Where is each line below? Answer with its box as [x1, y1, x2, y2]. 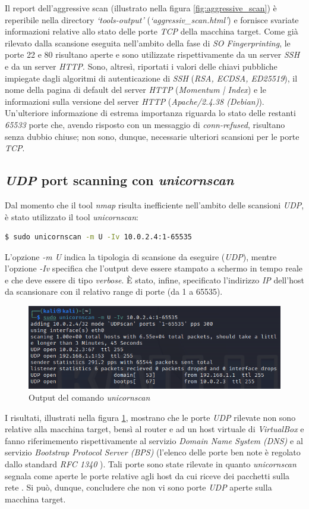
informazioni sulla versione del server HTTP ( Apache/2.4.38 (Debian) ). [5, 95, 264, 107]
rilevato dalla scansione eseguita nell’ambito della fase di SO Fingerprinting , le [5, 36, 291, 49]
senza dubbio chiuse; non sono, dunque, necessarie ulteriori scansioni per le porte [5, 130, 299, 142]
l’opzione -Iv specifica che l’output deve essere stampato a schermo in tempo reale [5, 262, 303, 274]
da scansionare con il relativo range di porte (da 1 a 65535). [5, 285, 223, 298]
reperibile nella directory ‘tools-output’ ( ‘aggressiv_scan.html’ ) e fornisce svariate [5, 13, 299, 26]
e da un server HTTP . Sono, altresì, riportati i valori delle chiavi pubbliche [5, 60, 278, 72]
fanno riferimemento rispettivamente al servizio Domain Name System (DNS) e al [5, 434, 303, 446]
